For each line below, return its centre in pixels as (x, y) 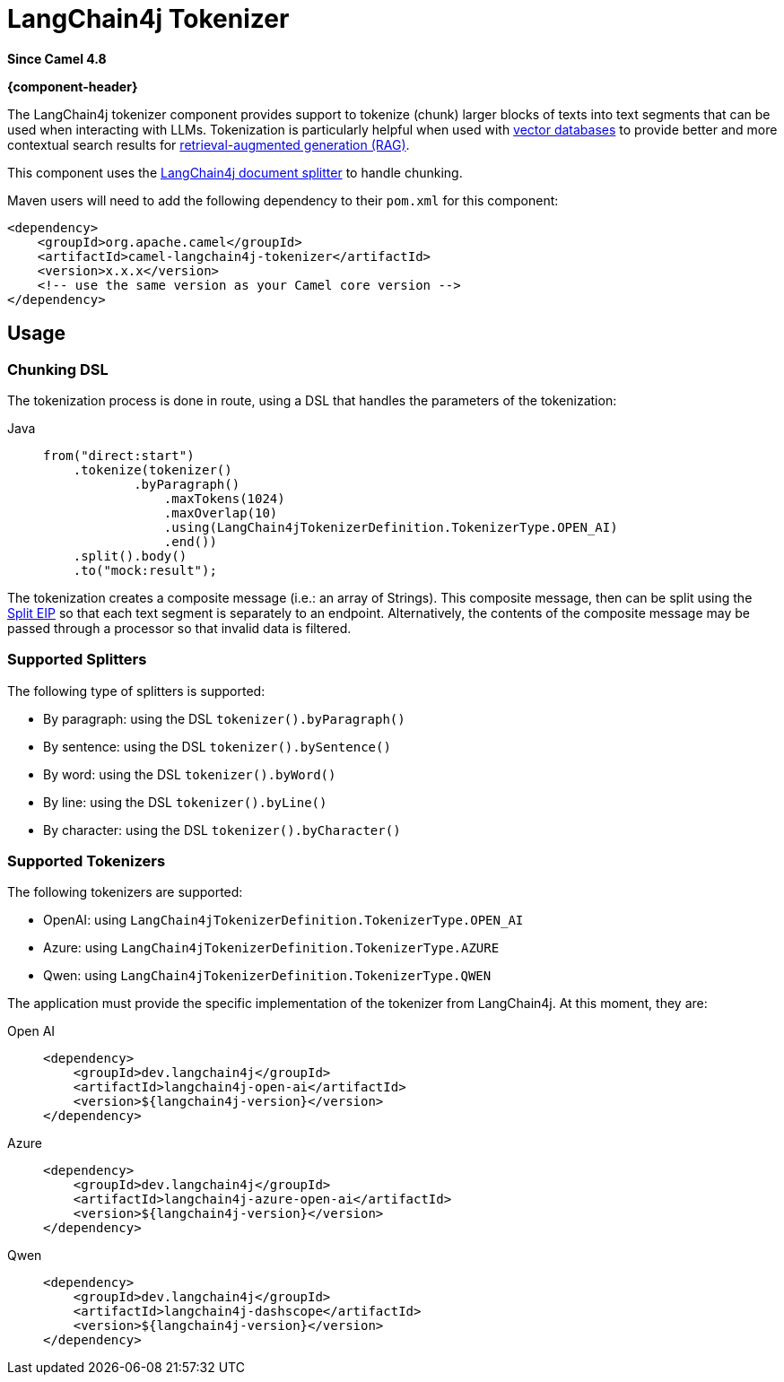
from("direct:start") (119, 455)
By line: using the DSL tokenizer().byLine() (185, 802)
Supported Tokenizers (87, 861)
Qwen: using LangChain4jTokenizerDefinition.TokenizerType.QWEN (267, 976)
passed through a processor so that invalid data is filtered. (179, 628)
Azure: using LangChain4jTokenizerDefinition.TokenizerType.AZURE (271, 948)
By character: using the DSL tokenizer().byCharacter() (222, 830)
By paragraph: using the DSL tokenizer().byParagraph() (224, 718)
